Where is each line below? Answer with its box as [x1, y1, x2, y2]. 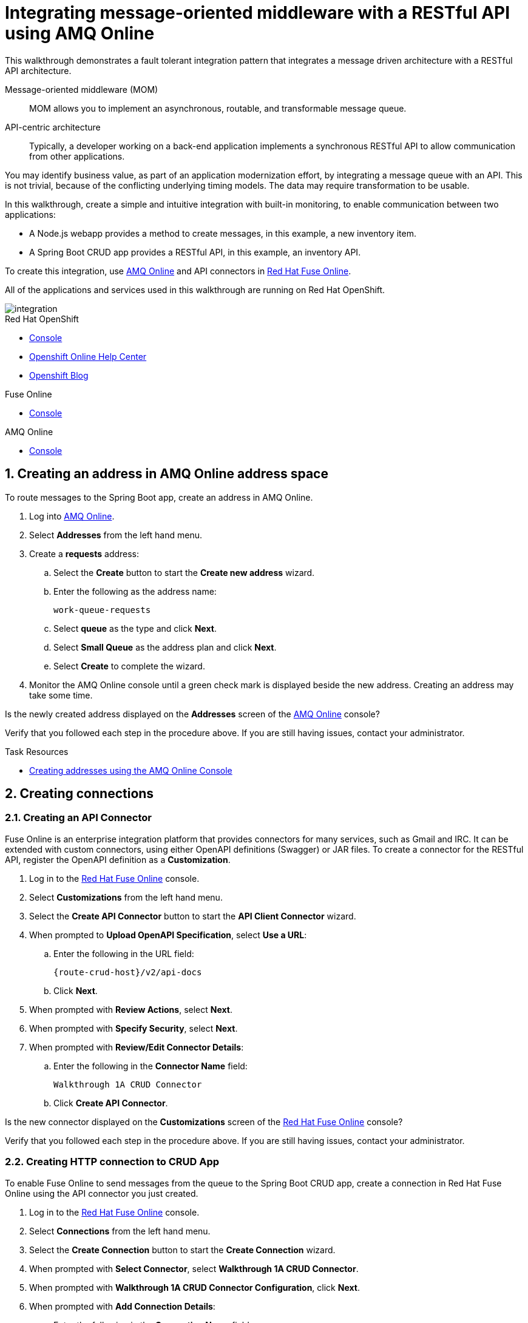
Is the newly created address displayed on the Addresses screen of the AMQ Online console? [5, 708, 380, 719]
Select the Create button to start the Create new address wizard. [53, 567, 315, 578]
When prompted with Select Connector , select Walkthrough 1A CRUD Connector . [29, 1263, 359, 1274]
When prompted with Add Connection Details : [29, 1301, 215, 1311]
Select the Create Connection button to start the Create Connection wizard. [29, 1244, 336, 1255]
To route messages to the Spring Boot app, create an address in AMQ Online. [5, 492, 313, 502]
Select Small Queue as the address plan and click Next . [53, 641, 277, 652]
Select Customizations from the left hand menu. [29, 892, 223, 902]
